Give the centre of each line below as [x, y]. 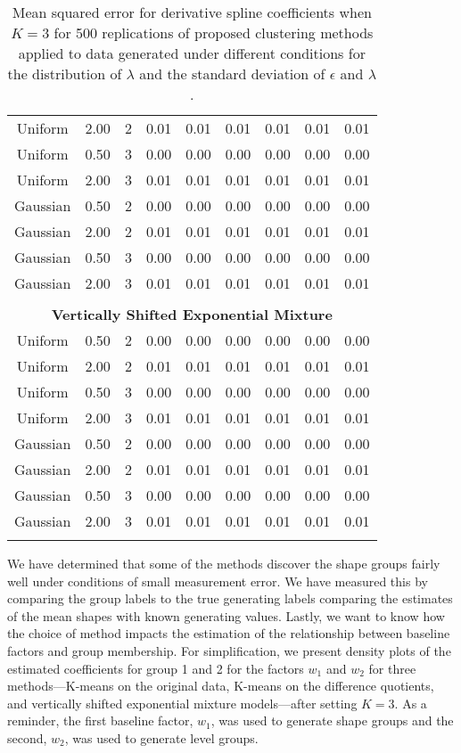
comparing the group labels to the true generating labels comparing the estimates [230, 598]
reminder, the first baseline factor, [100, 720]
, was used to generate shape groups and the [332, 720]
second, [27, 737]
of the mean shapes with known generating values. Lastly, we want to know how [226, 615]
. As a [411, 703]
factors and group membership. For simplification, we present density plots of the [229, 650]
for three [392, 668]
